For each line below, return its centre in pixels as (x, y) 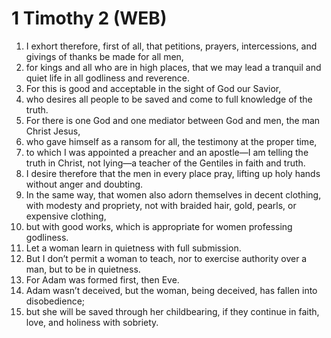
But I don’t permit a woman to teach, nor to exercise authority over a (166, 258)
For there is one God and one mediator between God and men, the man (173, 120)
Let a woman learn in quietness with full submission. (133, 248)
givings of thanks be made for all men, (104, 56)
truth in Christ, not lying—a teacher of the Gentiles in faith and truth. (165, 163)
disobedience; (55, 301)
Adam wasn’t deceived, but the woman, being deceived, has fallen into (171, 290)
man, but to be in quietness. (83, 269)
